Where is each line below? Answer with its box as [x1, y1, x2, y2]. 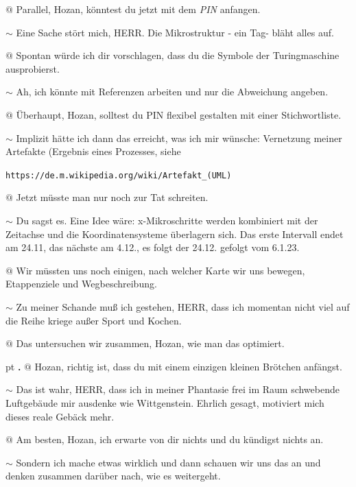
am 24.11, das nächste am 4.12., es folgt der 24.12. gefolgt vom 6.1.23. [5, 240, 300, 254]
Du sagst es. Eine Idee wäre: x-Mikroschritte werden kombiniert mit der [16, 213, 318, 227]
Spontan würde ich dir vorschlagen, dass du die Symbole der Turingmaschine [16, 48, 340, 62]
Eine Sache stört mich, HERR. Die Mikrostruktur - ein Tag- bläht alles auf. [16, 25, 334, 39]
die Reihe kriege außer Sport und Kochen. [5, 313, 182, 327]
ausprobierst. [5, 61, 60, 75]
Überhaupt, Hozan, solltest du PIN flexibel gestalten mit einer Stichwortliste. [16, 107, 342, 121]
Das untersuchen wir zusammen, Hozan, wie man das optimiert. [16, 336, 285, 351]
